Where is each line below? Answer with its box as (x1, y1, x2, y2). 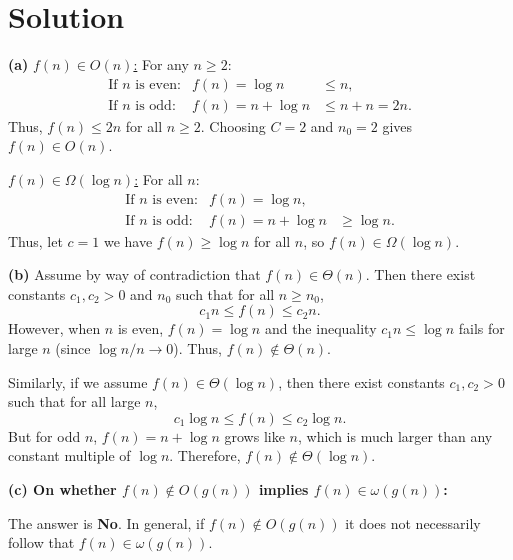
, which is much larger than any (297, 425, 493, 446)
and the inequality (264, 318, 377, 339)
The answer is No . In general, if (8, 512, 205, 533)
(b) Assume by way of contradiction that (8, 264, 261, 285)
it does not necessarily (345, 512, 481, 533)
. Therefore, (169, 445, 241, 466)
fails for (458, 318, 505, 339)
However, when (8, 318, 101, 339)
